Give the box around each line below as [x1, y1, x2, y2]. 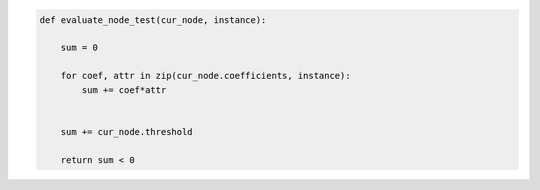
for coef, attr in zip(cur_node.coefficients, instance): [60, 70, 351, 82]
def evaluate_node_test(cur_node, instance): [39, 14, 267, 25]
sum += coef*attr [81, 84, 167, 95]
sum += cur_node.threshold [60, 126, 194, 137]
